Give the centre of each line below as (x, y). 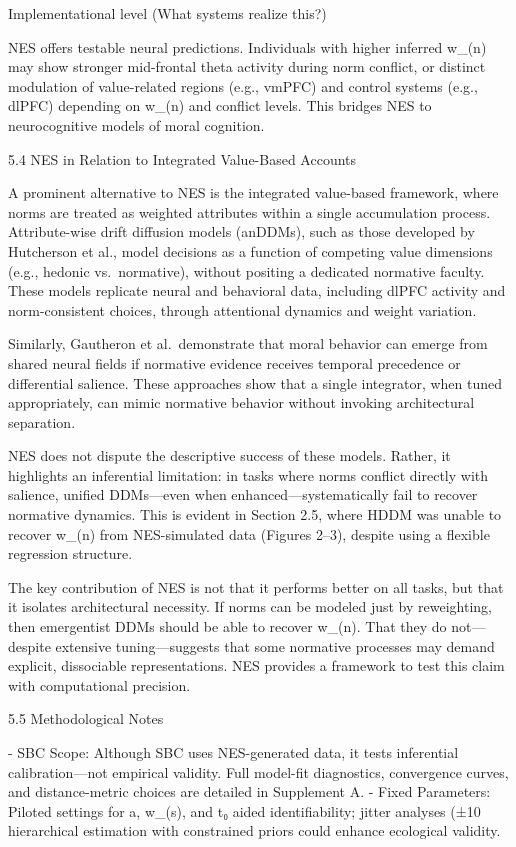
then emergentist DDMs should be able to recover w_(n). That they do (227, 626)
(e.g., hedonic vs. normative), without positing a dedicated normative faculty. (246, 270)
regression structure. (70, 553)
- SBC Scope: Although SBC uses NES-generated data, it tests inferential (233, 752)
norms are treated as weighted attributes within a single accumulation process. (249, 211)
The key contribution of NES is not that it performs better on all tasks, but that (256, 586)
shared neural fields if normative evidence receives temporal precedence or (234, 362)
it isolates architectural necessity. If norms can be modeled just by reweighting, (250, 606)
